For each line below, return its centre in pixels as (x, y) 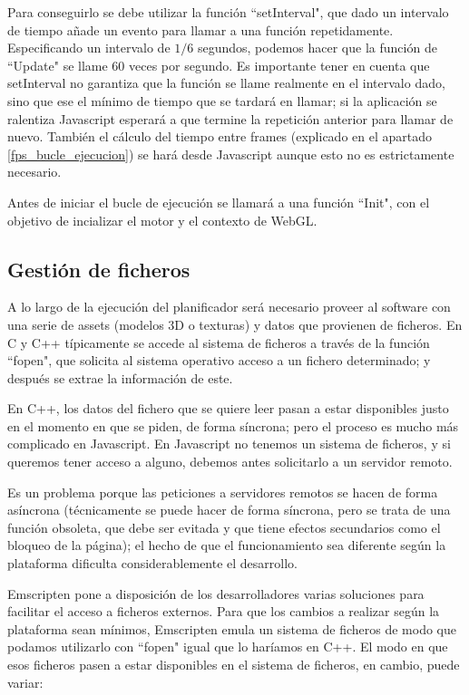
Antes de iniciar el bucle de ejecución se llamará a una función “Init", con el (219, 202)
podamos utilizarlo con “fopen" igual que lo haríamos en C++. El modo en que (228, 647)
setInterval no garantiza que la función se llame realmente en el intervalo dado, (226, 83)
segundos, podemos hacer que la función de (317, 48)
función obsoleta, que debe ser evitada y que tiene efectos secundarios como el (224, 527)
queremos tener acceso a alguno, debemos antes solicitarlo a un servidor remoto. (230, 462)
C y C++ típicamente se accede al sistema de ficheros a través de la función (219, 342)
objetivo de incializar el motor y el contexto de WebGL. (162, 220)
